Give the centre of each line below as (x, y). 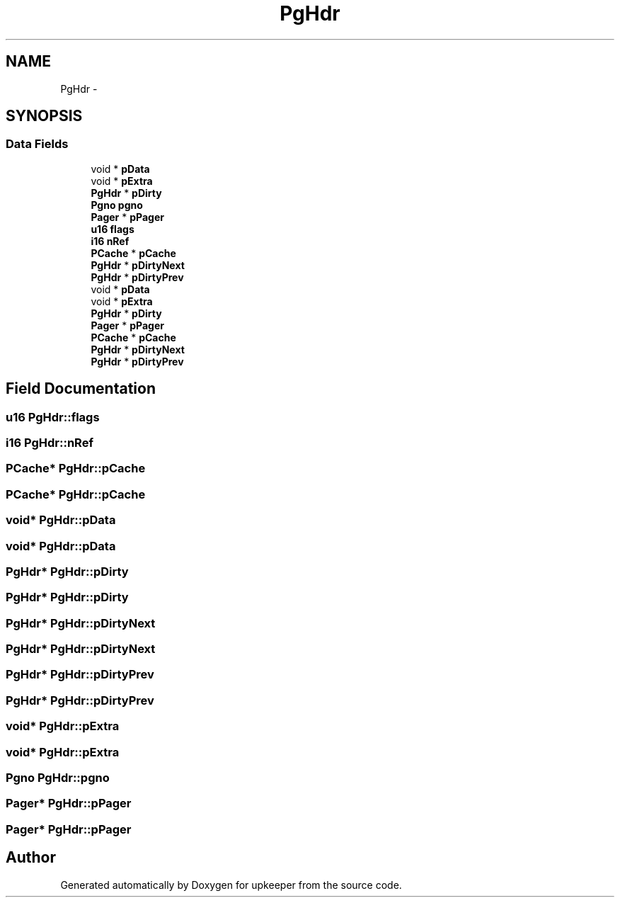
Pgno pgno (117, 205)
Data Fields (37, 144)
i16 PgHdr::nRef (50, 443)
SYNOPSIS (44, 116)
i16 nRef (110, 241)
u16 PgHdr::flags (53, 417)
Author (31, 858)
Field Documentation (81, 389)
